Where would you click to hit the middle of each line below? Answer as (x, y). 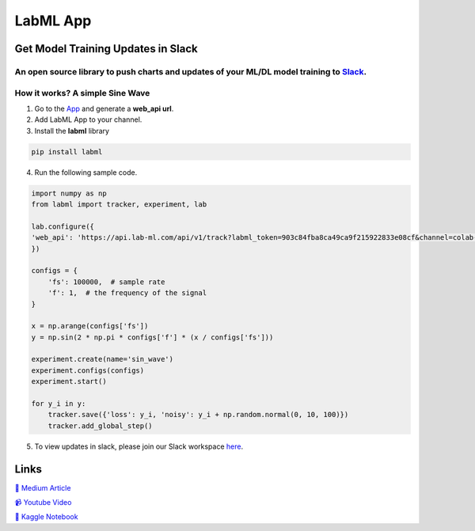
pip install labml (67, 152)
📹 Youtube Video (43, 503)
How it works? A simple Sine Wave (82, 93)
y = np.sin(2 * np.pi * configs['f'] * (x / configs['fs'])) (152, 337)
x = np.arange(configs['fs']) (90, 326)
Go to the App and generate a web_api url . (104, 108)
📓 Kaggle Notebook (46, 517)
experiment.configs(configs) (88, 370)
